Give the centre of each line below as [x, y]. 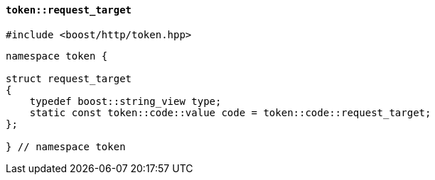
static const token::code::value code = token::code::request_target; [230, 112]
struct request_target [69, 78]
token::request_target [69, 10]
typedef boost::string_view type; [125, 101]
